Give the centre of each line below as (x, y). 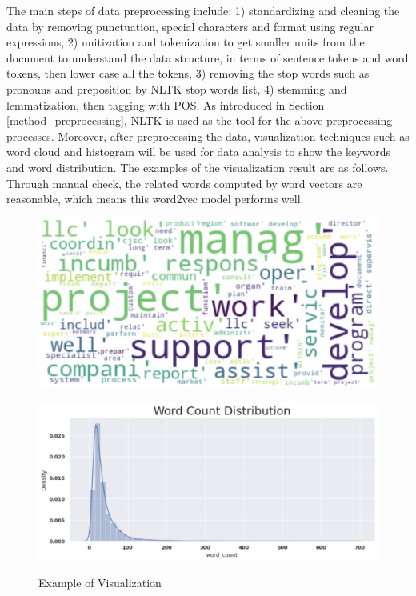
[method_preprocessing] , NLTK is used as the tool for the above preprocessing (200, 120)
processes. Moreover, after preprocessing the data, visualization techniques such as (208, 136)
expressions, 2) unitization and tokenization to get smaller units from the (186, 42)
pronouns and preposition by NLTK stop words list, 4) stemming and (177, 88)
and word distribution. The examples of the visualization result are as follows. (198, 167)
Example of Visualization (100, 583)
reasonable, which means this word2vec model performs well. (155, 199)
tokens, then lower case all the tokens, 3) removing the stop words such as (188, 73)
